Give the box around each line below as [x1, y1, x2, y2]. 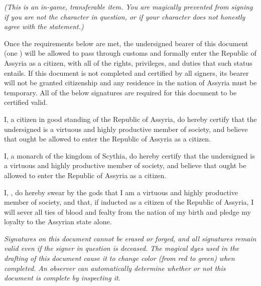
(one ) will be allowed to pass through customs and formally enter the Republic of [4, 48, 256, 58]
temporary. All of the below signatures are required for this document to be [4, 87, 237, 97]
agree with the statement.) [4, 21, 84, 32]
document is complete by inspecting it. [4, 272, 120, 283]
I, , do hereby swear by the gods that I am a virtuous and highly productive [4, 187, 238, 197]
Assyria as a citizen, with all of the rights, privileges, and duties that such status [4, 57, 252, 68]
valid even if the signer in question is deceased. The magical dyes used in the [4, 243, 239, 253]
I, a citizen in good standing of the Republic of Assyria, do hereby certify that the [4, 113, 257, 124]
